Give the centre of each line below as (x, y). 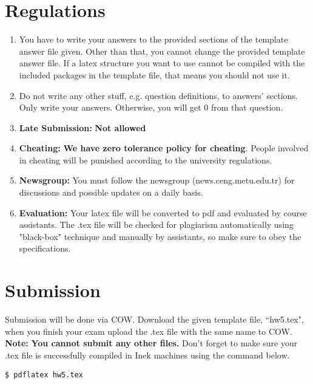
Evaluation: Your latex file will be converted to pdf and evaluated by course (163, 212)
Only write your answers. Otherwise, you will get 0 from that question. (151, 107)
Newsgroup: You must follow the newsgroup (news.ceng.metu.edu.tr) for (157, 180)
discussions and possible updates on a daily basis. (111, 192)
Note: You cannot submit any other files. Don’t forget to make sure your (151, 343)
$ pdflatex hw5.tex (44, 375)
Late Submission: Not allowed (82, 127)
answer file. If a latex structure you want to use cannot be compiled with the (162, 63)
